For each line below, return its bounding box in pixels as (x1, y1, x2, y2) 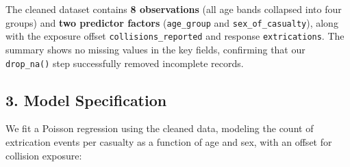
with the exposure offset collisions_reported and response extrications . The (5, 29, 345, 43)
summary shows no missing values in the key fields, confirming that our (5, 42, 305, 56)
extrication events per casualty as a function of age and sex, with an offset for (5, 134, 332, 149)
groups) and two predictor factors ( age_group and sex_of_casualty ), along (5, 15, 338, 29)
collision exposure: (5, 148, 82, 162)
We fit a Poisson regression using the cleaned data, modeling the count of (5, 121, 314, 136)
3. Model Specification (5, 89, 167, 110)
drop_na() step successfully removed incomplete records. (5, 55, 244, 70)
